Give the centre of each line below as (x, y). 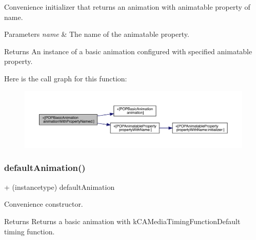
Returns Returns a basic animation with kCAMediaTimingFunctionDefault (122, 221)
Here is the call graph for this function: (66, 78)
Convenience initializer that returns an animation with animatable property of (127, 7)
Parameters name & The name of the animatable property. (97, 34)
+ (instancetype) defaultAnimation (60, 187)
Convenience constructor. (44, 204)
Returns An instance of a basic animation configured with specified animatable (128, 51)
